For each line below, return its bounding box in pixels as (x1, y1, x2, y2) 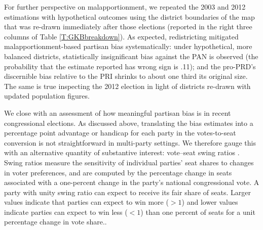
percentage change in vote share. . (4, 216, 107, 227)
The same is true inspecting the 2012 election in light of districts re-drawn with (4, 80, 251, 91)
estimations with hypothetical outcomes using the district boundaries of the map (4, 11, 255, 22)
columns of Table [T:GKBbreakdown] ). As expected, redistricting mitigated (4, 31, 239, 41)
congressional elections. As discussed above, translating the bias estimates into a (4, 117, 253, 128)
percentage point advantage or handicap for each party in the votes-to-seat (4, 127, 236, 138)
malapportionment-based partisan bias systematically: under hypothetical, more (4, 41, 252, 52)
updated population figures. (4, 90, 90, 101)
